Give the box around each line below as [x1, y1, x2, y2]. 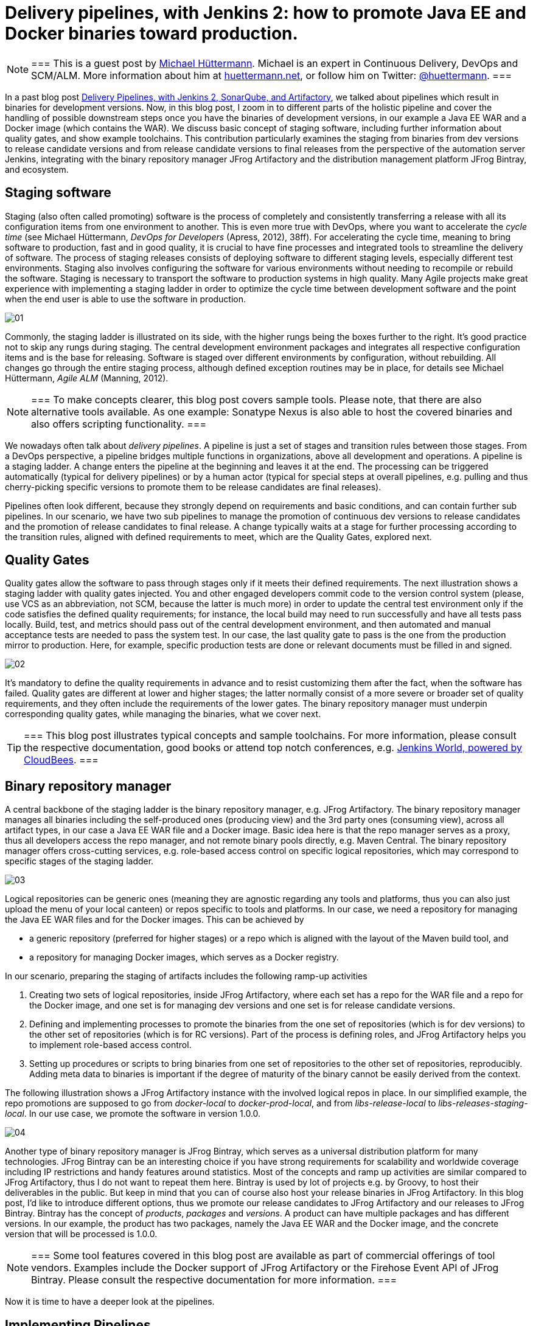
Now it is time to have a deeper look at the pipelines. [5, 1296, 215, 1307]
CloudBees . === [24, 754, 99, 766]
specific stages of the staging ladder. [5, 856, 154, 867]
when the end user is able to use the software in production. [5, 293, 246, 304]
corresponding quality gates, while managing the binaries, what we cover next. [5, 709, 321, 720]
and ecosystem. [5, 164, 69, 175]
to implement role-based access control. [29, 1040, 192, 1050]
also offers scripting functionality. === [31, 417, 206, 430]
